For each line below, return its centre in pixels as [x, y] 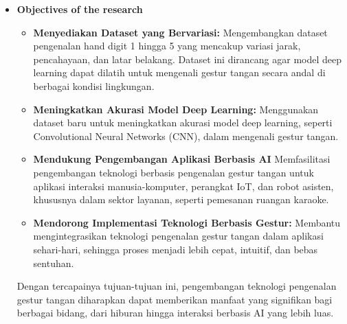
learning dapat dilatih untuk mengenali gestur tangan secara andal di [179, 72]
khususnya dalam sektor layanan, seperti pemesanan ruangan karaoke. [181, 199]
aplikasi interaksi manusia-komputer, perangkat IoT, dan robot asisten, [183, 186]
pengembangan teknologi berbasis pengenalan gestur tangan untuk [173, 172]
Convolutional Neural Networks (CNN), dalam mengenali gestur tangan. [186, 136]
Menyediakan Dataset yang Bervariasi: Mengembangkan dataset [180, 32]
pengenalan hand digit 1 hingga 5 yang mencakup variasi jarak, [167, 46]
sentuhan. [54, 263]
